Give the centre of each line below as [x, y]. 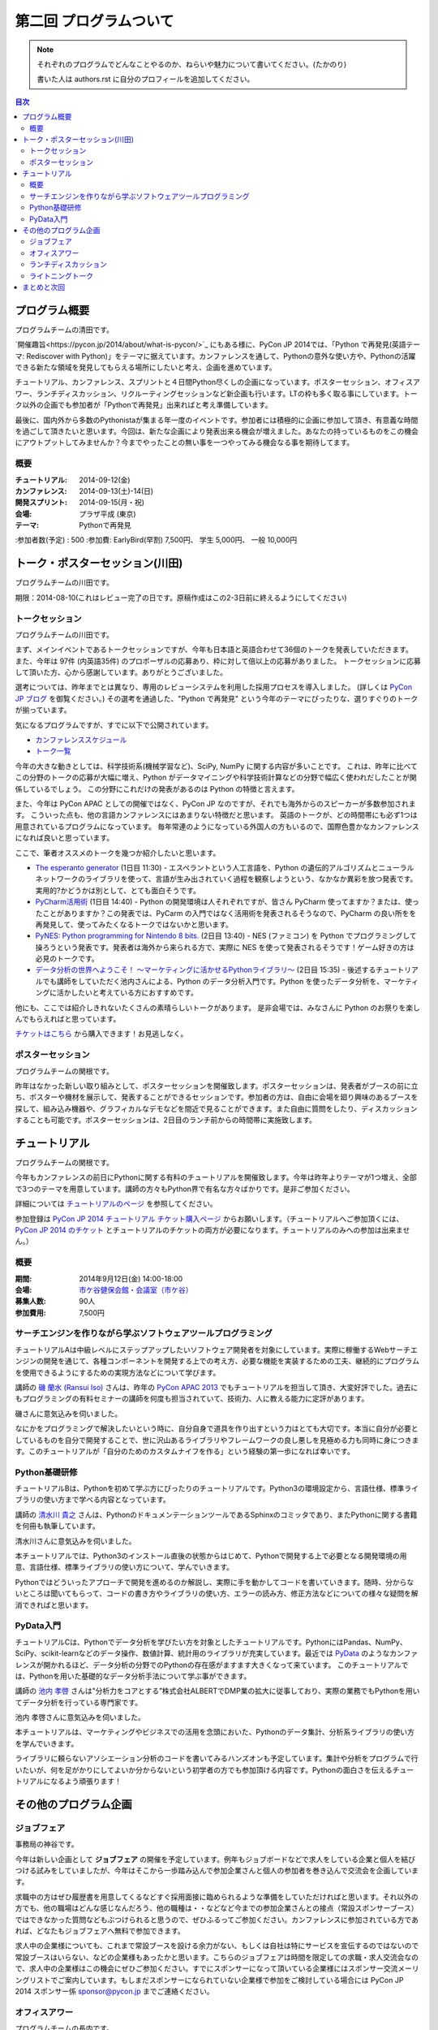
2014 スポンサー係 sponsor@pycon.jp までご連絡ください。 [114, 1991]
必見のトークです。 [67, 959]
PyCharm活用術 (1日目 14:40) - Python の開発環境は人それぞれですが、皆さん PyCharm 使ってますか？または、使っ [227, 902]
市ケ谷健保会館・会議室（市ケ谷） [136, 1289]
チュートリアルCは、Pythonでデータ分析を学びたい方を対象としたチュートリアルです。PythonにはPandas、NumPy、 [211, 1642]
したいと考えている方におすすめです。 [134, 993]
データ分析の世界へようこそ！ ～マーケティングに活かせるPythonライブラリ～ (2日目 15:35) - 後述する [206, 970]
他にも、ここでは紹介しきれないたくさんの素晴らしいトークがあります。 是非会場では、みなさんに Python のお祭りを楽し [218, 1008]
